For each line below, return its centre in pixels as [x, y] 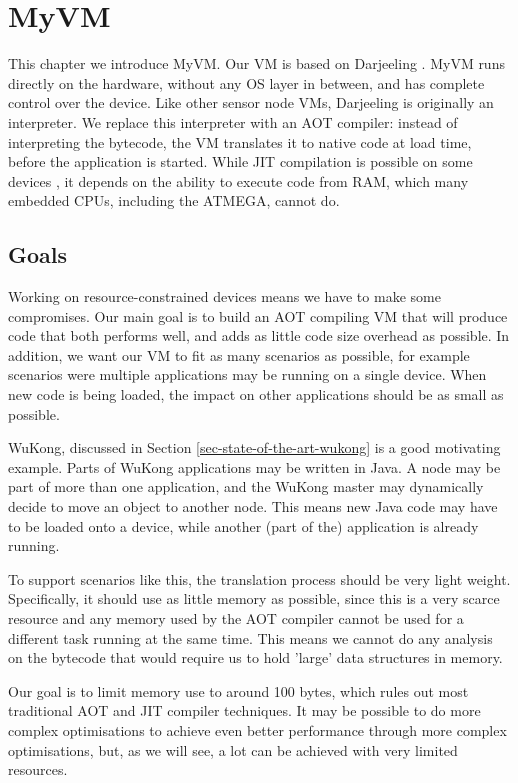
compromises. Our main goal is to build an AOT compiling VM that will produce [258, 315]
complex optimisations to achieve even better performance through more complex [257, 729]
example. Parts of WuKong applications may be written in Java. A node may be [254, 466]
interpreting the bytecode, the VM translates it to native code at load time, [240, 141]
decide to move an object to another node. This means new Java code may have [253, 506]
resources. [38, 769]
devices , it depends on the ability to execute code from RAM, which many [238, 180]
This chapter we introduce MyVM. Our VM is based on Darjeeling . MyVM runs [256, 63]
